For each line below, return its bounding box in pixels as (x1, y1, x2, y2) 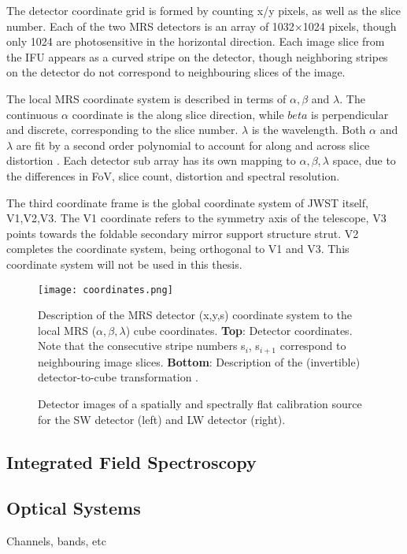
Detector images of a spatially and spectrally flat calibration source (38, 395, 362, 411)
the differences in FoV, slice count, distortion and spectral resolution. (6, 167, 340, 184)
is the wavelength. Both (251, 121, 366, 138)
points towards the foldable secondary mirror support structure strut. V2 (6, 225, 359, 241)
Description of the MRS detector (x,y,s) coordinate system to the (38, 307, 353, 323)
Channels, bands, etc (6, 533, 106, 549)
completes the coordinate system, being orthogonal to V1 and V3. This (6, 240, 350, 257)
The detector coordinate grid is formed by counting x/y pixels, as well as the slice (6, 2, 401, 18)
